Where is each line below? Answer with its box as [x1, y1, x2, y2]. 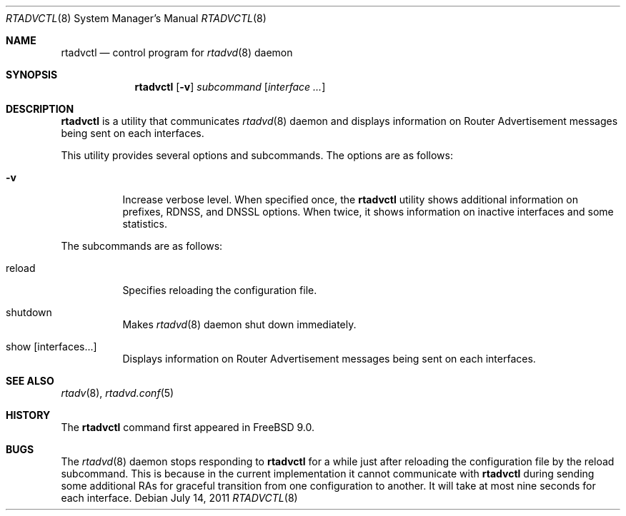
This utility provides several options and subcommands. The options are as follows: [61, 149, 453, 161]
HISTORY [6, 409, 51, 421]
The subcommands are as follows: [61, 240, 223, 252]
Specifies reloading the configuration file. [122, 284, 317, 296]
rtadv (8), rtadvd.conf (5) [61, 387, 174, 399]
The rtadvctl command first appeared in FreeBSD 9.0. [61, 421, 315, 433]
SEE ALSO [6, 375, 54, 387]
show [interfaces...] [6, 340, 97, 353]
